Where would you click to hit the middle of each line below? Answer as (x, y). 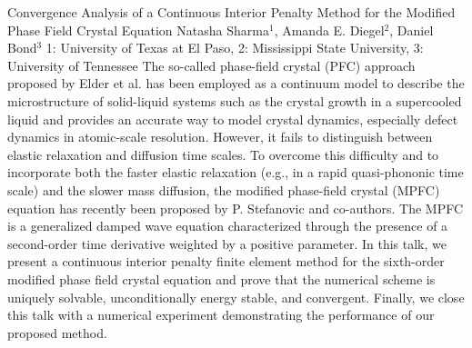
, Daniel (412, 30)
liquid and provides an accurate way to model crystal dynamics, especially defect (233, 119)
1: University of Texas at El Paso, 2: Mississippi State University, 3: (235, 48)
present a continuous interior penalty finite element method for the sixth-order (226, 261)
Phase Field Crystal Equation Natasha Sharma (138, 30)
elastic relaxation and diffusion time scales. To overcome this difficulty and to (223, 154)
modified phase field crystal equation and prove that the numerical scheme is (221, 278)
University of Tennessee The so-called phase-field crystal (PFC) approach (211, 65)
